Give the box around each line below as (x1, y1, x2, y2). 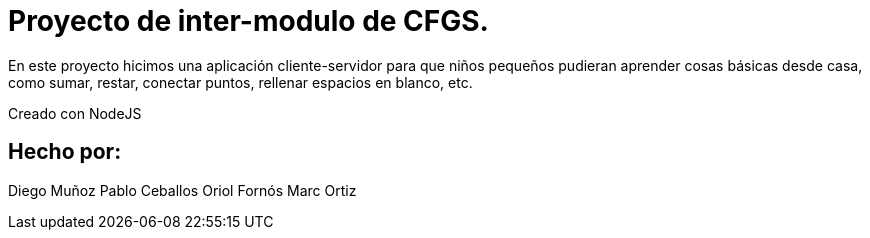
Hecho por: (8, 139, 122, 165)
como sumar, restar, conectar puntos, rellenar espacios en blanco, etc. (8, 73, 473, 91)
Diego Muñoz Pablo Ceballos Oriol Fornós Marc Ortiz (8, 181, 357, 199)
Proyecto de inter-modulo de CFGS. (8, 4, 489, 38)
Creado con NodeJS (8, 104, 142, 122)
